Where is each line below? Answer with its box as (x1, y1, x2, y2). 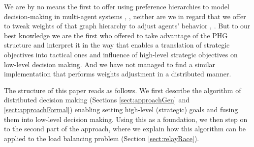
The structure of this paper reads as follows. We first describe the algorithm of (4, 85, 241, 95)
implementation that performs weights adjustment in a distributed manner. (4, 69, 231, 79)
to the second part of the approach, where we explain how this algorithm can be (4, 123, 246, 134)
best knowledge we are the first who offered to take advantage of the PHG (4, 30, 228, 40)
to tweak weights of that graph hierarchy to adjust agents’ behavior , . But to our (4, 21, 251, 31)
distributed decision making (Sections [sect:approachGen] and (4, 95, 190, 105)
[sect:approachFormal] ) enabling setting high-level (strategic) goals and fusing (4, 104, 238, 114)
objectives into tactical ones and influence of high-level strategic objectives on (4, 49, 238, 59)
